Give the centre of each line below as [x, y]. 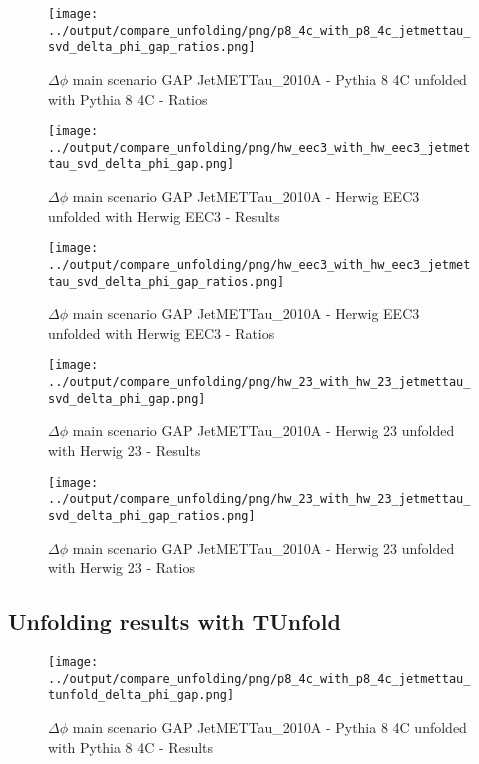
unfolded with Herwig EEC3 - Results [164, 215]
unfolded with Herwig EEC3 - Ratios [161, 332]
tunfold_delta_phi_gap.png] [141, 695]
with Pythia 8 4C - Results [131, 746]
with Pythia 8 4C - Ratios [128, 98]
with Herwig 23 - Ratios [121, 567]
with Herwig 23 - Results [124, 450]
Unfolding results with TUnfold [174, 621]
